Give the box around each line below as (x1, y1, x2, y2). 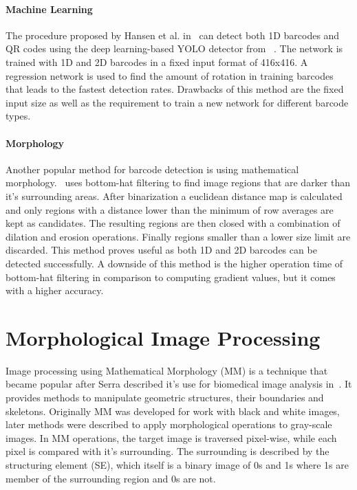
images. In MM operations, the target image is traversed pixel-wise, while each (6, 430, 337, 445)
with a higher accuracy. (6, 283, 104, 298)
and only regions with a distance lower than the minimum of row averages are (6, 202, 334, 216)
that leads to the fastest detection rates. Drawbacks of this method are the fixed (6, 82, 344, 96)
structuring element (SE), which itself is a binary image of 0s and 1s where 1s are (6, 457, 349, 471)
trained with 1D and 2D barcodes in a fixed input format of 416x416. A (6, 54, 308, 69)
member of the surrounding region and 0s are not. (6, 471, 216, 485)
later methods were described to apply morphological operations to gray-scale (6, 417, 332, 432)
